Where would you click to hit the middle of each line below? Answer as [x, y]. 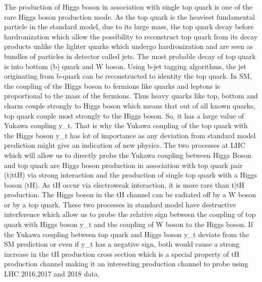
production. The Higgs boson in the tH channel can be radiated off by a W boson [130, 194]
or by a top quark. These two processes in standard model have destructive [120, 204]
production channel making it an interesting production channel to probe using [126, 264]
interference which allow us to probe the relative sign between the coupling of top [130, 214]
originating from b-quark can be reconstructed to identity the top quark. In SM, [128, 76]
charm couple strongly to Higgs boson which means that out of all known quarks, [130, 105]
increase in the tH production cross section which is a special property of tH [122, 253]
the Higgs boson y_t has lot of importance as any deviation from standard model [130, 135]
